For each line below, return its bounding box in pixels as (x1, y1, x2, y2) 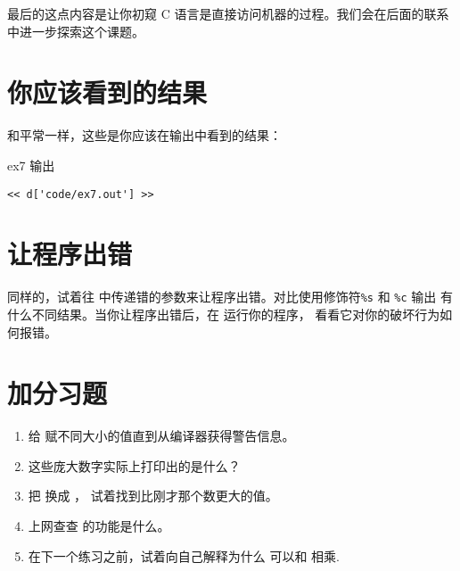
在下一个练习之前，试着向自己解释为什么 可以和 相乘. (28, 546, 341, 565)
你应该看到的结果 (7, 74, 208, 111)
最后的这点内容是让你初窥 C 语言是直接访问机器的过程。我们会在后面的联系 (7, 4, 449, 22)
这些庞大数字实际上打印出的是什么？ (28, 456, 241, 475)
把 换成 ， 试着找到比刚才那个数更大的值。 (28, 486, 278, 505)
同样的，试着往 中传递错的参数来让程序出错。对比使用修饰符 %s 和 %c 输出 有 (7, 287, 453, 306)
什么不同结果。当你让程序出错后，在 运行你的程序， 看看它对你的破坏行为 (7, 304, 440, 323)
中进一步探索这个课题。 (7, 21, 144, 40)
